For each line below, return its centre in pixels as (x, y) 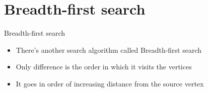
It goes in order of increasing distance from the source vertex (110, 83)
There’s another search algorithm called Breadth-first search (109, 50)
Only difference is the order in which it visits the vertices (104, 67)
